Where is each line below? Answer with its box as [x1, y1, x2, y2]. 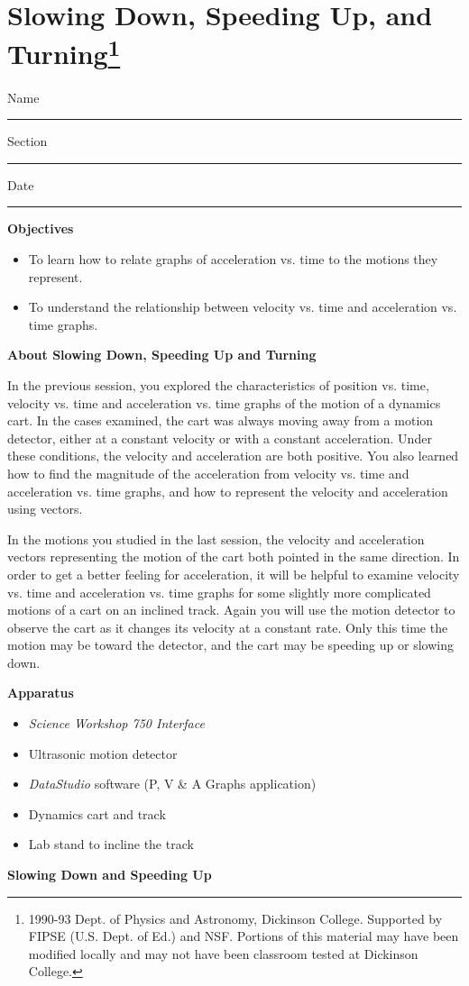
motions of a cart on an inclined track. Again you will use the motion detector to [7, 600, 455, 619]
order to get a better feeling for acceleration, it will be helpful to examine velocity [7, 564, 460, 583]
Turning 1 [7, 32, 121, 72]
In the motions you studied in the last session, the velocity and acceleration [7, 529, 425, 548]
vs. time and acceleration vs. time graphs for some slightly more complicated [7, 582, 431, 601]
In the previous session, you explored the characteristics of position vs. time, [7, 375, 429, 394]
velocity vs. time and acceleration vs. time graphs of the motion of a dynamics [7, 393, 441, 412]
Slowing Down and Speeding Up [7, 865, 212, 884]
